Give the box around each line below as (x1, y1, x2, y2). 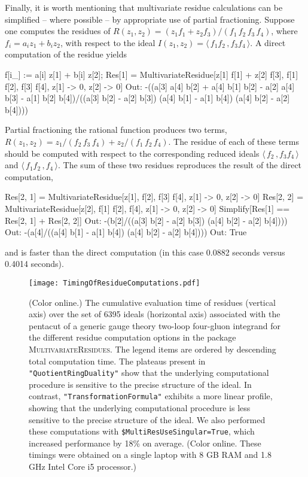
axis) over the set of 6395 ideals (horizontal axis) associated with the (29, 308, 280, 320)
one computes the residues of (5, 25, 111, 37)
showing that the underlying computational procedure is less (29, 402, 251, 414)
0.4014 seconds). (5, 257, 64, 270)
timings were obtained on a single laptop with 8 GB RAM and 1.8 (29, 448, 272, 461)
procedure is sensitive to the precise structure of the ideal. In (29, 378, 252, 390)
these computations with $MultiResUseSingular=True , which (29, 425, 255, 437)
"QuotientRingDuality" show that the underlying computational (29, 366, 269, 379)
